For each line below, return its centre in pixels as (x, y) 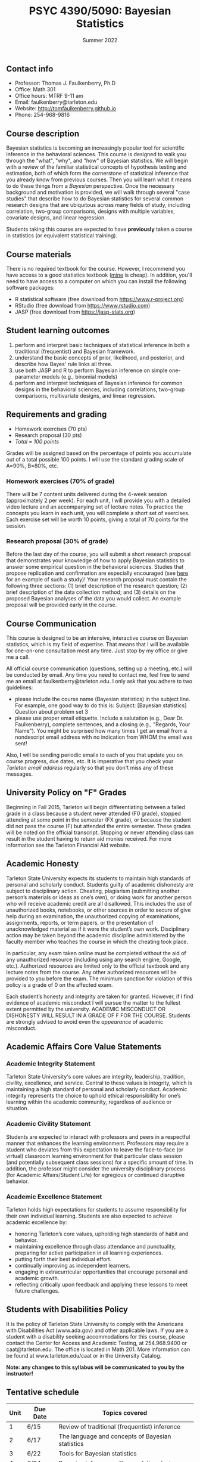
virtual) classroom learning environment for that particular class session (94, 1156)
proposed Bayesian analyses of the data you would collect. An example (94, 599)
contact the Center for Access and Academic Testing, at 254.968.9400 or (97, 1343)
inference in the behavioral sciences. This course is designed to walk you (96, 154)
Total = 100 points (37, 441)
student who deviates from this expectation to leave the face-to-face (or (95, 1150)
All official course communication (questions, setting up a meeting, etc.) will (99, 668)
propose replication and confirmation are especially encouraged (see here (97, 573)
